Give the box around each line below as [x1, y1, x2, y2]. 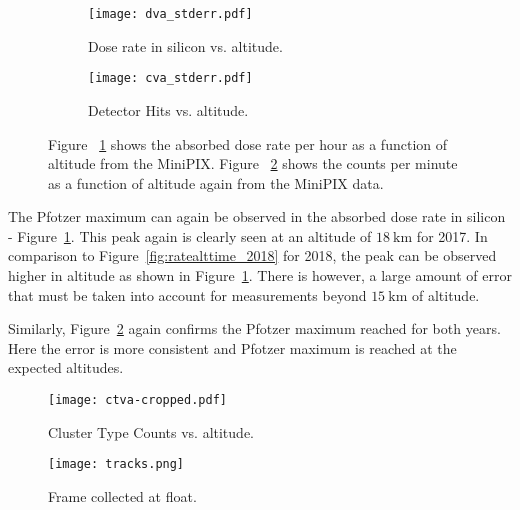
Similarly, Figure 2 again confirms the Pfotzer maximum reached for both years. [8, 318, 501, 339]
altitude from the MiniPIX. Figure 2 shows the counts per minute [48, 153, 458, 174]
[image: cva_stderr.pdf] [88, 71, 253, 86]
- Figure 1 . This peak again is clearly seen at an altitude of [8, 225, 372, 246]
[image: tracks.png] [48, 457, 185, 472]
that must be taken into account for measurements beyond [8, 284, 367, 305]
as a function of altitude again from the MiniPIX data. [48, 172, 384, 193]
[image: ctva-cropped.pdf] [48, 393, 227, 408]
